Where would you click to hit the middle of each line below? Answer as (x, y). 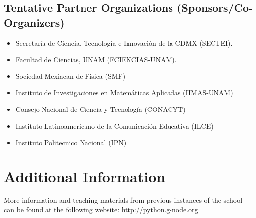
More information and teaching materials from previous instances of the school (123, 200)
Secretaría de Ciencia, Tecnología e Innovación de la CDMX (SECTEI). (124, 43)
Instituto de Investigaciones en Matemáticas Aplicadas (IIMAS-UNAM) (124, 92)
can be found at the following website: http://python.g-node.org (101, 209)
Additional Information (85, 176)
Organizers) (34, 22)
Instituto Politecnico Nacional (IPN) (71, 142)
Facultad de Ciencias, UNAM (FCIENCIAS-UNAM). (96, 59)
